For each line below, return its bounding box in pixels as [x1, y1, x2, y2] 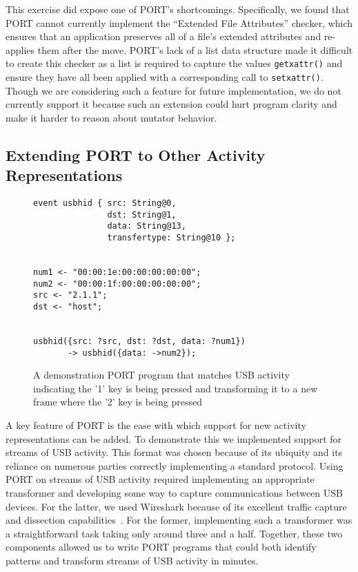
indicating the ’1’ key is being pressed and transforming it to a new [33, 381, 318, 395]
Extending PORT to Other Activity [6, 144, 266, 165]
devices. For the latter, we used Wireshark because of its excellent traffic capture [6, 499, 347, 513]
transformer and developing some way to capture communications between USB [6, 486, 343, 499]
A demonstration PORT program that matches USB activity [33, 368, 290, 382]
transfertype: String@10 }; [107, 233, 236, 243]
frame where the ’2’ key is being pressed [33, 394, 202, 409]
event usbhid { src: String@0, [33, 198, 177, 209]
